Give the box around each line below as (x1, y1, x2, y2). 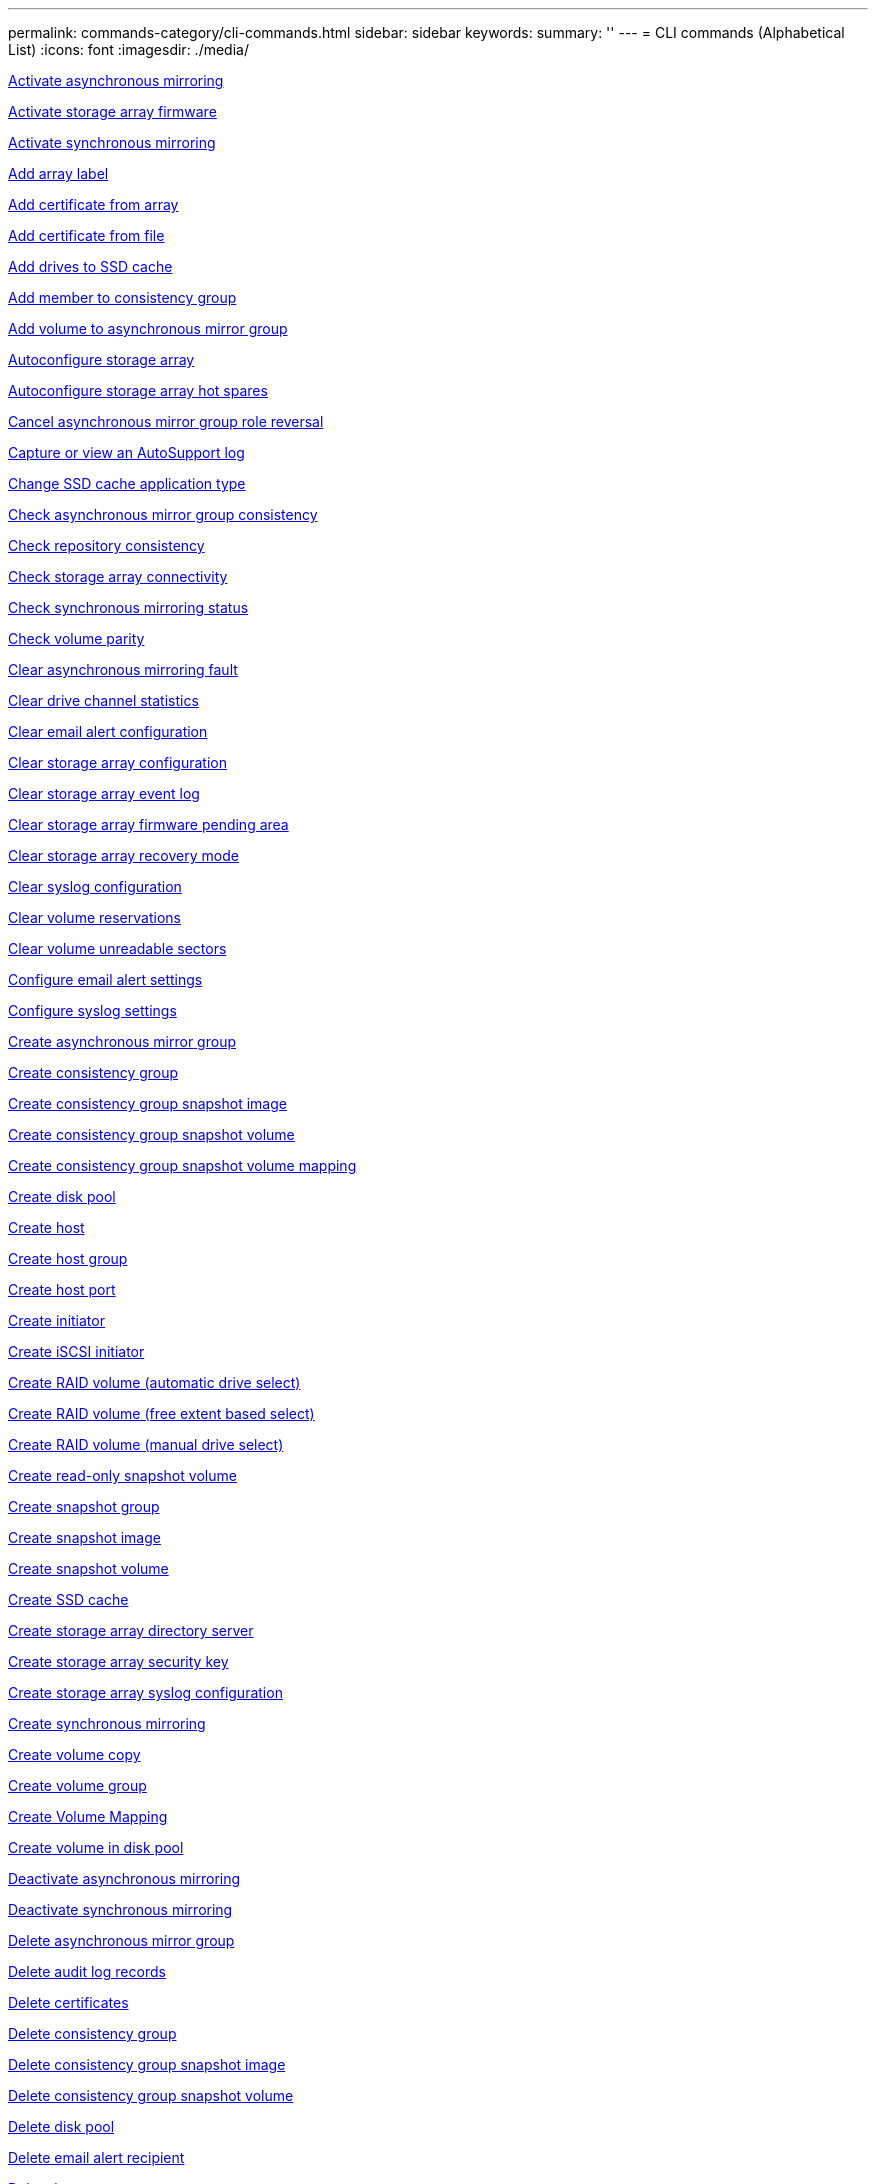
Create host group (8, 1250, 128, 1267)
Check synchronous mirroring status (8, 599, 249, 616)
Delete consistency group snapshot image (8, 2056, 286, 2073)
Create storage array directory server (8, 1622, 254, 1639)
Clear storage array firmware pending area (8, 816, 289, 833)
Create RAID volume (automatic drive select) (8, 1374, 301, 1391)
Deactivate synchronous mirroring (8, 1901, 233, 1918)
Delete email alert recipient (8, 2149, 185, 2166)
